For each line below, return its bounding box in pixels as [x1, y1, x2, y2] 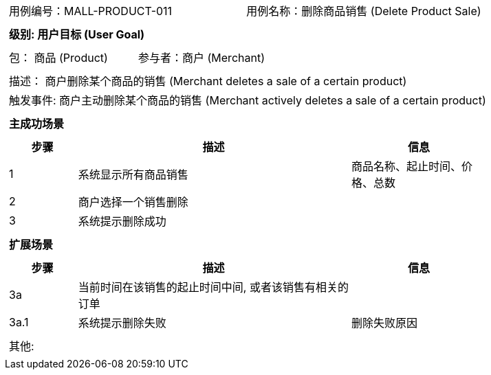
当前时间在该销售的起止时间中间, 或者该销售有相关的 [78, 280, 349, 294]
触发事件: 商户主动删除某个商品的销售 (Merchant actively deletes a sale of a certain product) [9, 93, 486, 107]
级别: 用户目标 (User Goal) [9, 27, 145, 41]
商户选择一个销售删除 [78, 195, 188, 209]
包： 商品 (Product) [9, 51, 108, 65]
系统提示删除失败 [78, 316, 166, 330]
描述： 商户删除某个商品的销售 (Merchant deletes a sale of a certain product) [9, 74, 407, 88]
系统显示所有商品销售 [78, 168, 188, 181]
